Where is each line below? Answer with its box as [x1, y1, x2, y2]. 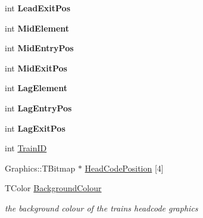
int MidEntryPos [5, 42, 74, 54]
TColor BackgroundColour [5, 182, 102, 194]
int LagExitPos [5, 122, 65, 134]
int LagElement [5, 82, 67, 94]
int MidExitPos [5, 61, 67, 74]
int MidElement [5, 21, 70, 34]
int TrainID [5, 142, 47, 154]
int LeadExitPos [5, 2, 71, 14]
